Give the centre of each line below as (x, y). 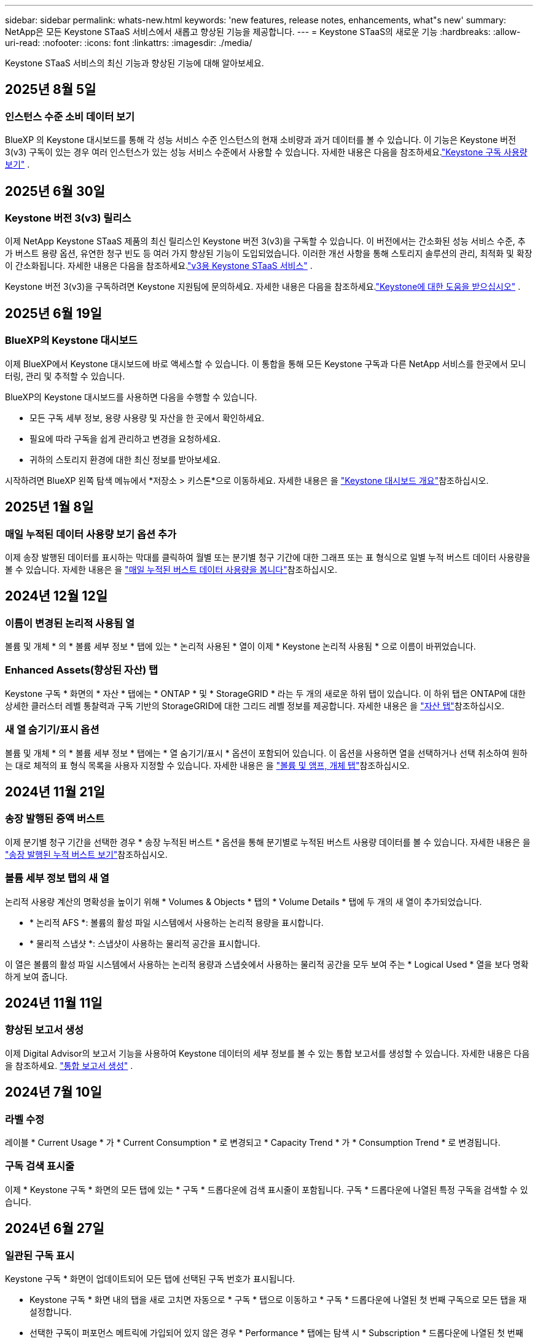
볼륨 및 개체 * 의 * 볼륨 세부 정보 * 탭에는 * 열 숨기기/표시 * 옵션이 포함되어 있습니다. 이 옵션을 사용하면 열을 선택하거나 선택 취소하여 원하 (266, 753)
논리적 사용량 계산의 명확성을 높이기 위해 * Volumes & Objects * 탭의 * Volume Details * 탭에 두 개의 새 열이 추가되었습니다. (244, 901)
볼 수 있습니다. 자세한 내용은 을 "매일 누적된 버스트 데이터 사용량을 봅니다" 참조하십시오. (171, 569)
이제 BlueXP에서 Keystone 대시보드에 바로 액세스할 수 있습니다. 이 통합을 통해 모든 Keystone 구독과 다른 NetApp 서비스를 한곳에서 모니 (266, 363)
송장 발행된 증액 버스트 (55, 819)
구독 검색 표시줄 (40, 1166)
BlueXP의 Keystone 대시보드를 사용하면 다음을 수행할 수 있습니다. (131, 397)
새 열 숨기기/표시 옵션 (52, 730)
